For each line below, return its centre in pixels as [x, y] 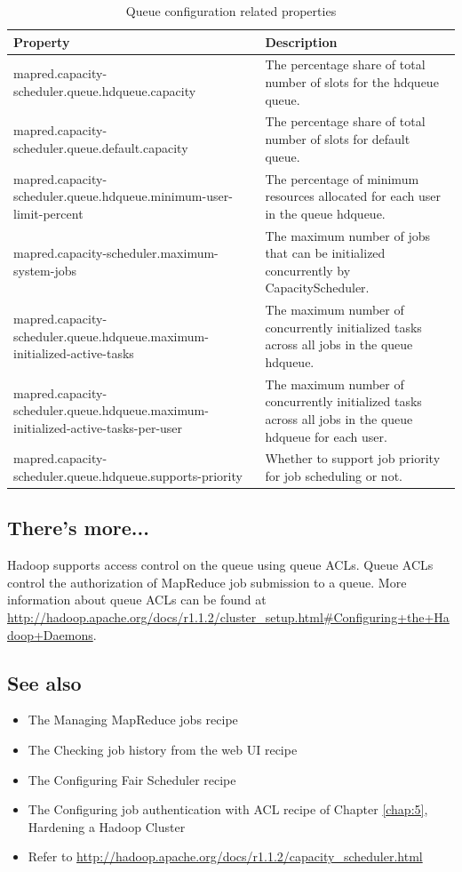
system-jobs [45, 270]
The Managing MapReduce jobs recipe [133, 720]
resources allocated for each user [353, 196]
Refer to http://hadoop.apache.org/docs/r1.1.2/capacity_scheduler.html [225, 856]
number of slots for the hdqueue [352, 82]
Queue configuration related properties [231, 11]
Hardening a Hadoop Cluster [107, 826]
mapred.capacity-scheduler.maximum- [116, 253]
